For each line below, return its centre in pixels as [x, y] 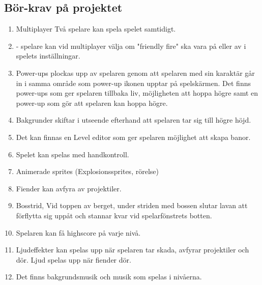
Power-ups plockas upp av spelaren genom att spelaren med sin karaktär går [135, 73]
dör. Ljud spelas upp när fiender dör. [74, 259]
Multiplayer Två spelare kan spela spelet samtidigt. [96, 29]
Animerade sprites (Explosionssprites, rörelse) [87, 171]
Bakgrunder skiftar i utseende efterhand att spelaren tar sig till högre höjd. [134, 120]
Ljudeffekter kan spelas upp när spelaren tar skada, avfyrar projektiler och [133, 250]
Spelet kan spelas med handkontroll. [72, 154]
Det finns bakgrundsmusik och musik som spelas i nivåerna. [109, 277]
